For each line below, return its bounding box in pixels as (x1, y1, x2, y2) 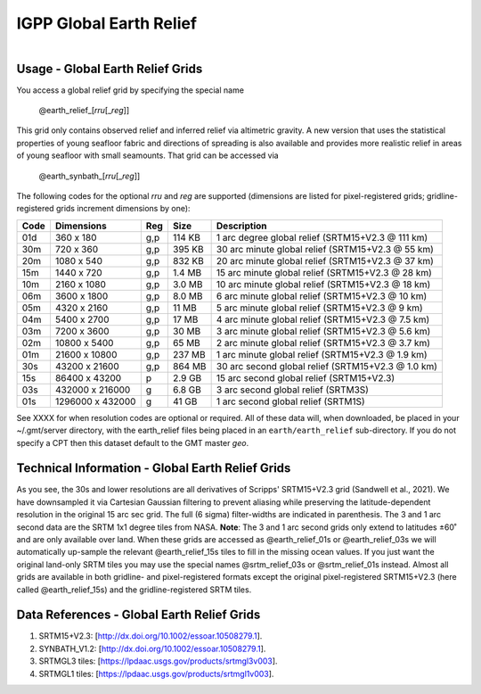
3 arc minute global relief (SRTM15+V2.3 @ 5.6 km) (216, 325, 431, 337)
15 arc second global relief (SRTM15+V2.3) (216, 371, 395, 384)
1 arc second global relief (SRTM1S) (216, 395, 365, 408)
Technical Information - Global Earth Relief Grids (16, 460, 291, 476)
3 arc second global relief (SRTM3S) (216, 384, 370, 396)
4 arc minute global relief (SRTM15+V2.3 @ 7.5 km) (216, 313, 430, 326)
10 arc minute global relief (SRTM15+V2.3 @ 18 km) (216, 277, 431, 290)
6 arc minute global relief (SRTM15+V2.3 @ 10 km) (216, 290, 428, 302)
